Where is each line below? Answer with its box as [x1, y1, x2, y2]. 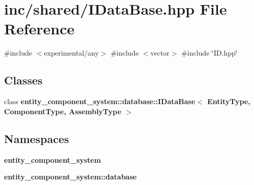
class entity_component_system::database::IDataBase [4, 96, 196, 107]
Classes [4, 72, 43, 88]
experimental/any [44, 48, 99, 58]
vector [150, 48, 170, 58]
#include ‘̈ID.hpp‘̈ [181, 48, 238, 58]
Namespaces [4, 130, 69, 146]
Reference [4, 18, 75, 39]
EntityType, [207, 96, 250, 107]
